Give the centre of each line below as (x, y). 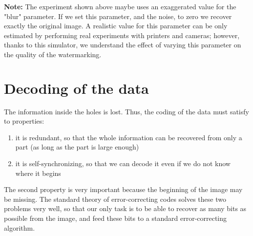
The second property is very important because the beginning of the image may (123, 189)
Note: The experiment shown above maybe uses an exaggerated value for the (120, 6)
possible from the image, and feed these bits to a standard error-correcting (116, 218)
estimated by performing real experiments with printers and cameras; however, (122, 35)
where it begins (38, 173)
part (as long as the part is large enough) (77, 147)
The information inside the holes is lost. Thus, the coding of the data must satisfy (126, 111)
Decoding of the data (76, 88)
